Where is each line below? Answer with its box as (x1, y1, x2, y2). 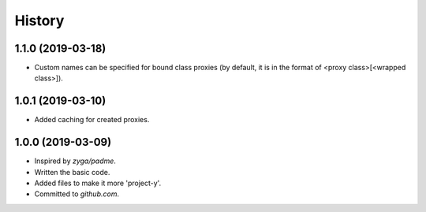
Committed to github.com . (34, 189, 120, 199)
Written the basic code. (34, 167, 110, 177)
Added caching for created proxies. (34, 115, 150, 125)
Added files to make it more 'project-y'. (34, 178, 162, 188)
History (14, 12, 65, 29)
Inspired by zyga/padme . (34, 156, 116, 166)
